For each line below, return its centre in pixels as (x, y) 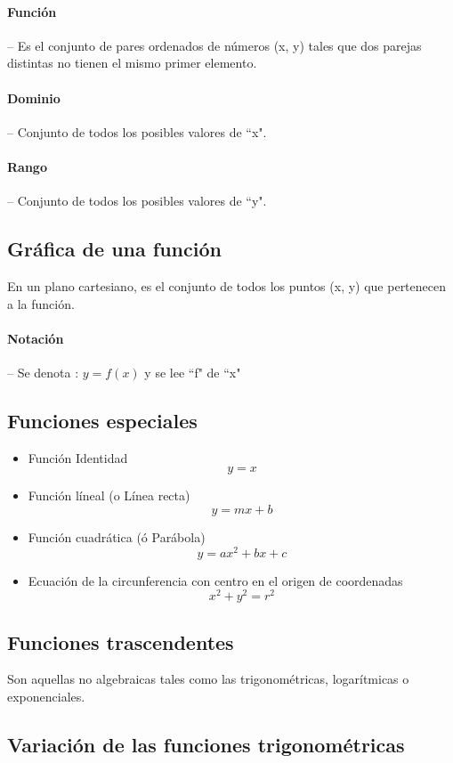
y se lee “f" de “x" (193, 372)
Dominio (34, 97)
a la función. (41, 303)
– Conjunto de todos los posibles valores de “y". (137, 201)
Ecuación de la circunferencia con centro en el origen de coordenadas (215, 580)
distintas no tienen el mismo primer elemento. (132, 63)
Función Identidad (78, 457)
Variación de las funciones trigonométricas (206, 745)
